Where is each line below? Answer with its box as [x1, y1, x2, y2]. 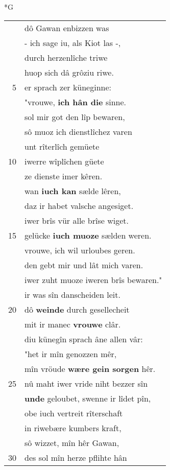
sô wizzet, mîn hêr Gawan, [25, 436, 119, 449]
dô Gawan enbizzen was [25, 21, 109, 34]
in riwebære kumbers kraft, [25, 421, 122, 434]
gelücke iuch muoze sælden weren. [25, 229, 152, 241]
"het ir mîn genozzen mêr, [25, 347, 117, 360]
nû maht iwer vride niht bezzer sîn [25, 377, 148, 389]
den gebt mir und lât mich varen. [25, 258, 143, 271]
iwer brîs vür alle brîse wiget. [25, 214, 129, 226]
